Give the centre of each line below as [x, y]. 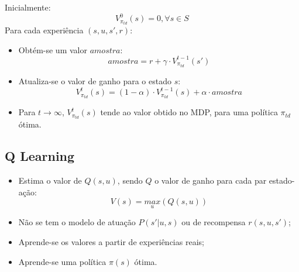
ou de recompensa [214, 222]
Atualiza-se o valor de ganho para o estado [95, 80]
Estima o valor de [50, 180]
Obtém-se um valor [53, 49]
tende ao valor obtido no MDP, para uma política [189, 112]
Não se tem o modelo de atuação [77, 222]
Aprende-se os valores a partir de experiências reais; [111, 242]
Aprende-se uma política [62, 261]
